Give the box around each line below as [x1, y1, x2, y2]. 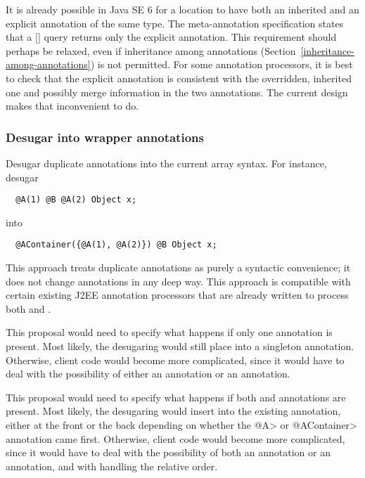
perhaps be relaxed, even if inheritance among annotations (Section [6, 43, 296, 58]
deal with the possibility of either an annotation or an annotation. [6, 366, 290, 381]
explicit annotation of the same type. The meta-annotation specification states [6, 15, 344, 30]
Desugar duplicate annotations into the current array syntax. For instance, [6, 155, 327, 170]
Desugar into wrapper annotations [6, 128, 204, 146]
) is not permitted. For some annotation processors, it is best [90, 57, 353, 72]
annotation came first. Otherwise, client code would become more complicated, [6, 431, 345, 446]
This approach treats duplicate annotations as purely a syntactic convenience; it [6, 260, 351, 275]
